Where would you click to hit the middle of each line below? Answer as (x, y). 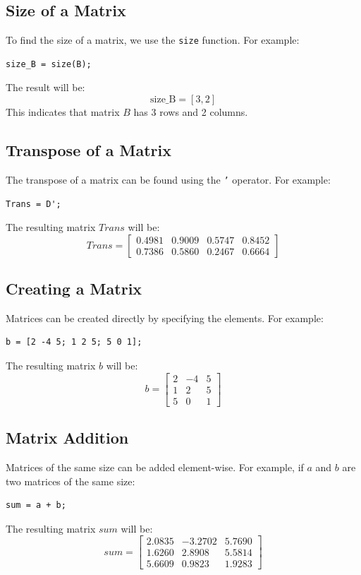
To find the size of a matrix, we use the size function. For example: (153, 40)
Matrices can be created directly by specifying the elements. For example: (165, 318)
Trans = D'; (33, 204)
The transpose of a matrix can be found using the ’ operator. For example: (168, 179)
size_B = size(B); (49, 64)
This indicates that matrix (63, 112)
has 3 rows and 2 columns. (191, 112)
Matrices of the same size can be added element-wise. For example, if (155, 467)
